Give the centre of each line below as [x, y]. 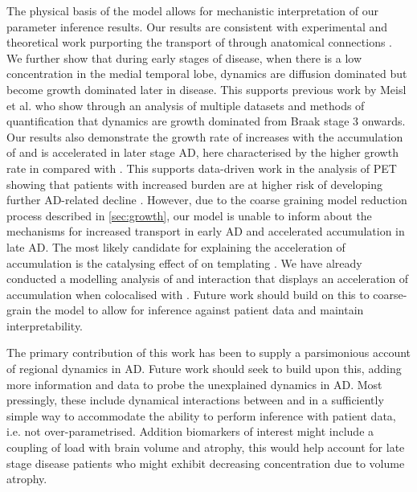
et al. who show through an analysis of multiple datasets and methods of [186, 105]
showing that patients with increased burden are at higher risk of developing [194, 184]
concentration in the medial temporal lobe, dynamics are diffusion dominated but [207, 74]
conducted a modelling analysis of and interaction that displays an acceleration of [208, 279]
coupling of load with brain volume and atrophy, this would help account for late [206, 447]
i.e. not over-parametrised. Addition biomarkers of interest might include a [190, 431]
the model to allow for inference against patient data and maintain [199, 310]
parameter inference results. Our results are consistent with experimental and [197, 26]
